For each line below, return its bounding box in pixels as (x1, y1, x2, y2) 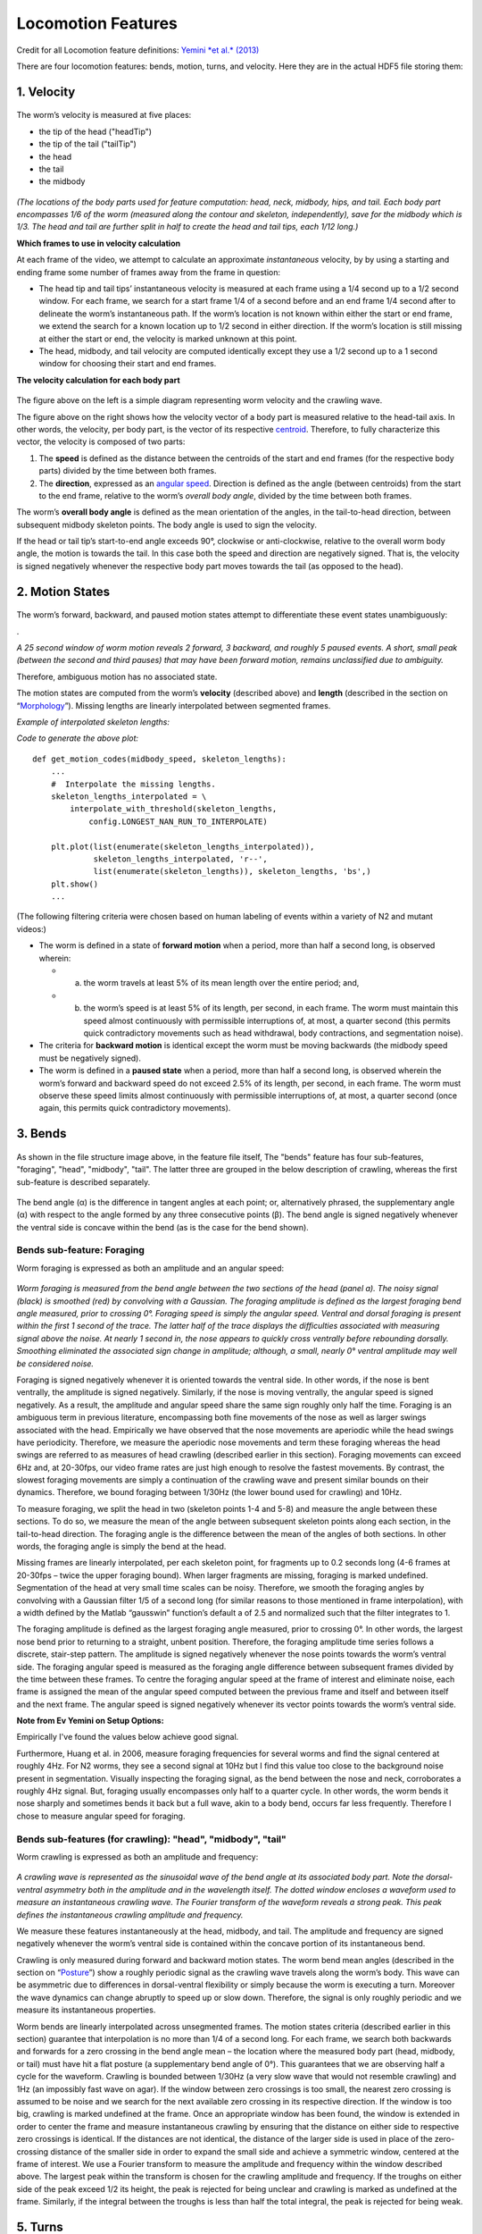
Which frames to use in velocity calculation (16, 238, 181, 248)
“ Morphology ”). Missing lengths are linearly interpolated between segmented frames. (16, 700, 331, 710)
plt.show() (50, 878, 99, 889)
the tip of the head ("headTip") (38, 126, 152, 137)
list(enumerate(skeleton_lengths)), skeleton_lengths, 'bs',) (93, 867, 371, 877)
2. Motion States (16, 584, 111, 599)
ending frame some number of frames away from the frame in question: (16, 266, 281, 277)
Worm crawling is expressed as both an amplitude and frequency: (16, 1851, 259, 1862)
